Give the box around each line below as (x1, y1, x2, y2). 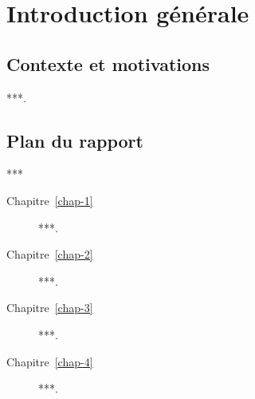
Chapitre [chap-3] (6, 299, 93, 316)
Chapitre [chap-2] (6, 246, 93, 263)
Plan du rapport (6, 128, 143, 152)
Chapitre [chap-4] (6, 353, 93, 369)
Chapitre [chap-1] (6, 192, 93, 208)
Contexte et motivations (6, 51, 210, 76)
